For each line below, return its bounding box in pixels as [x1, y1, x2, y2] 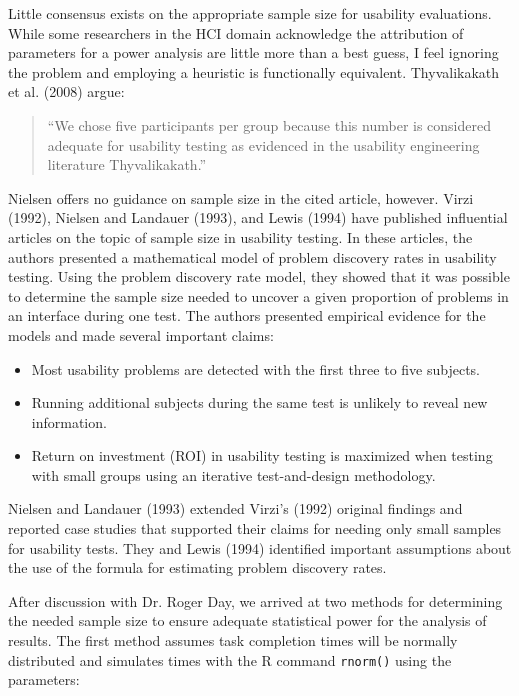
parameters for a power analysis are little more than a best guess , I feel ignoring [8, 42, 499, 63]
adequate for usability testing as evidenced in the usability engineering [47, 134, 480, 155]
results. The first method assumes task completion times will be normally [8, 630, 458, 651]
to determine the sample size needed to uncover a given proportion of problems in [8, 285, 509, 306]
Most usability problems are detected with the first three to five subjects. [31, 358, 481, 379]
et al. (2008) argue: [8, 81, 125, 102]
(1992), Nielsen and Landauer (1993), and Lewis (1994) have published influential [8, 207, 508, 228]
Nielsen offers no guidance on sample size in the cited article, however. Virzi [8, 187, 474, 208]
